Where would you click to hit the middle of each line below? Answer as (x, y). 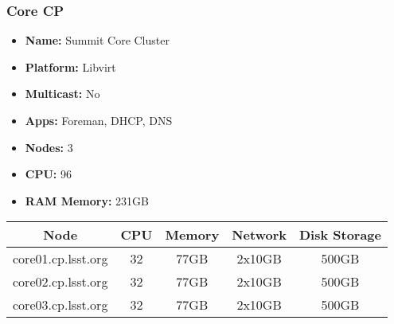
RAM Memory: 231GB (87, 200)
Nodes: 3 (49, 147)
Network (259, 235)
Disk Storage (340, 235)
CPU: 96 (48, 174)
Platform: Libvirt (70, 66)
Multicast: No (62, 94)
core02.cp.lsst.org (60, 282)
